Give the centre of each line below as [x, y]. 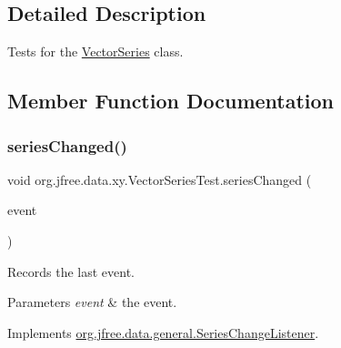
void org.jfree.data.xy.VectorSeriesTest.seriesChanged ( [160, 179]
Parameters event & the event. [92, 302]
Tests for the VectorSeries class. [95, 51]
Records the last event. [71, 271]
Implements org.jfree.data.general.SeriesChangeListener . [163, 332]
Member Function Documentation [171, 101]
